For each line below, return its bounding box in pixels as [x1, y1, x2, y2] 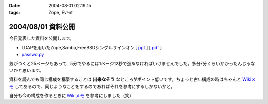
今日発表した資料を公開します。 [9, 35, 74, 41]
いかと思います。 [9, 67, 44, 73]
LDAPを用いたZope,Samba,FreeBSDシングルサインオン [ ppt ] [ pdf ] [21, 44, 162, 50]
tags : [9, 10, 20, 16]
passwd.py [21, 52, 44, 58]
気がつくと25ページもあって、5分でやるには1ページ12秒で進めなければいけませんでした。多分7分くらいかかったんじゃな [9, 61, 255, 67]
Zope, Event [48, 10, 73, 16]
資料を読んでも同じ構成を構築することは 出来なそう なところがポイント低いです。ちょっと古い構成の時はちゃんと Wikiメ [9, 76, 256, 82]
